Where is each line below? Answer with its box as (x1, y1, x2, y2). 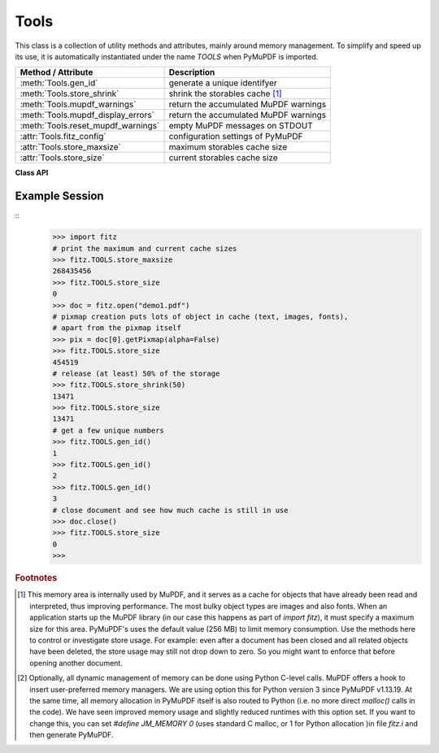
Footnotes (15, 572, 58, 584)
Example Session (15, 189, 105, 203)
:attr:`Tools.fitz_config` (20, 131, 106, 142)
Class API (15, 168, 49, 178)
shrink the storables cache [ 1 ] (168, 88, 282, 99)
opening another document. (29, 658, 124, 668)
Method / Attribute (20, 67, 93, 78)
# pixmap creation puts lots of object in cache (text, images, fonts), (52, 311, 349, 321)
